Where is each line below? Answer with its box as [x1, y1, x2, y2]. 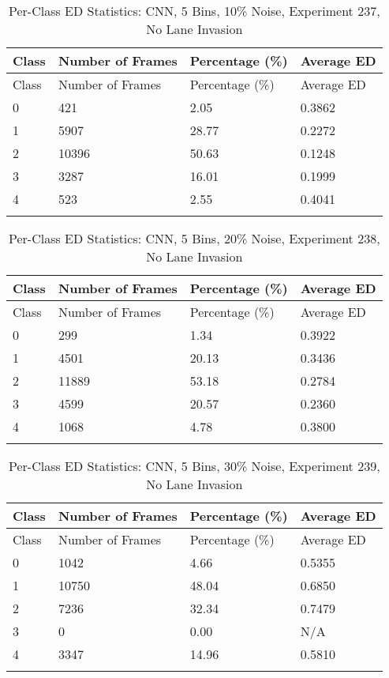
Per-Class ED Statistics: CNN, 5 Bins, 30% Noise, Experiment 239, [9, 457, 380, 475]
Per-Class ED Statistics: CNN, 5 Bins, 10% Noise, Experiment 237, [9, 2, 380, 20]
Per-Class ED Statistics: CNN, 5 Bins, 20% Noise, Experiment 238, [9, 229, 380, 247]
